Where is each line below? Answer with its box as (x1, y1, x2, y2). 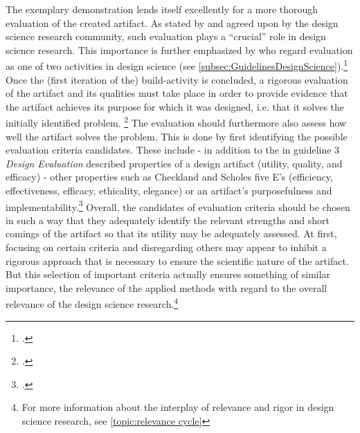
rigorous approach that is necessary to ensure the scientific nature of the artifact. (6, 253, 349, 268)
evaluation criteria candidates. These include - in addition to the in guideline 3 (6, 142, 340, 157)
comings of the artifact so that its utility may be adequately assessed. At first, (6, 226, 337, 241)
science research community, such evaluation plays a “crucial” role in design (6, 29, 326, 44)
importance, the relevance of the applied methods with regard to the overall (6, 280, 327, 295)
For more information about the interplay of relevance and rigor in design (21, 400, 334, 414)
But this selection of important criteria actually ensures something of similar (6, 267, 331, 282)
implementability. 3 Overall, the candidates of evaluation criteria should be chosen (6, 197, 350, 214)
